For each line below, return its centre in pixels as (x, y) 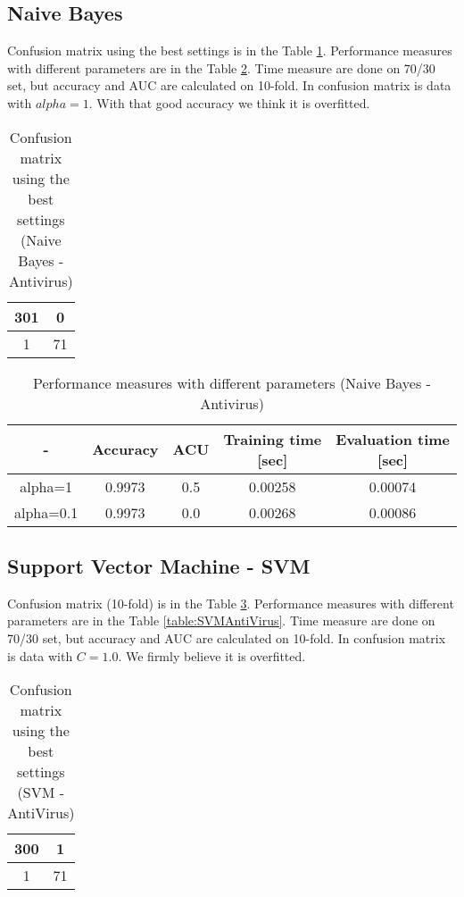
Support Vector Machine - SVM (159, 565)
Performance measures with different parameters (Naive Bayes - (232, 382)
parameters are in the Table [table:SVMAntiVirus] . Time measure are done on (221, 620)
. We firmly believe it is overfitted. (212, 655)
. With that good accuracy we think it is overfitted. (229, 102)
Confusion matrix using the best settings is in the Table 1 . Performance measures (230, 50)
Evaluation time (393, 439)
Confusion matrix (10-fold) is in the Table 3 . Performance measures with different (231, 603)
